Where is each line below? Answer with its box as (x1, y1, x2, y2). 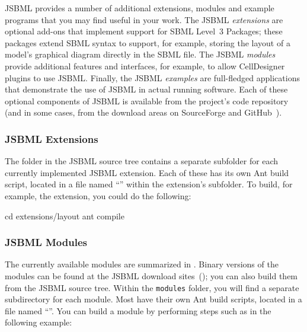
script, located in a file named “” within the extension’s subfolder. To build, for (5, 178, 293, 190)
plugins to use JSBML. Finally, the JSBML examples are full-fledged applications (5, 71, 300, 84)
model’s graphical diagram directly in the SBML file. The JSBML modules (5, 48, 276, 60)
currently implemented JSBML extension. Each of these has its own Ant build (5, 166, 289, 178)
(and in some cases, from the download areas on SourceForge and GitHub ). (5, 106, 282, 119)
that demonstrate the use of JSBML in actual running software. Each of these (5, 83, 288, 95)
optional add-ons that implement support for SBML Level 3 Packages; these (5, 25, 283, 37)
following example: (5, 316, 72, 328)
